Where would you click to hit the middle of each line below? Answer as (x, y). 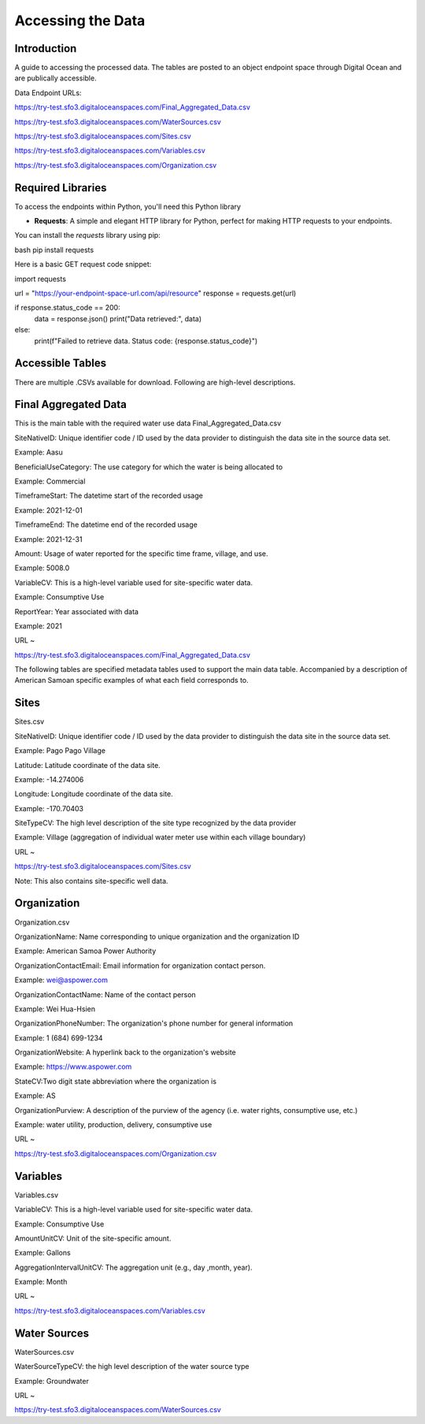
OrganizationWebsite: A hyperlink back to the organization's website (125, 1052)
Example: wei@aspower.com (61, 980)
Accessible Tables (60, 363)
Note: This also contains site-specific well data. (91, 881)
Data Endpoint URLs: (48, 93)
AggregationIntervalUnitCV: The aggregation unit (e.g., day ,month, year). (133, 1267)
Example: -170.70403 (49, 808)
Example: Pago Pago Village (60, 751)
